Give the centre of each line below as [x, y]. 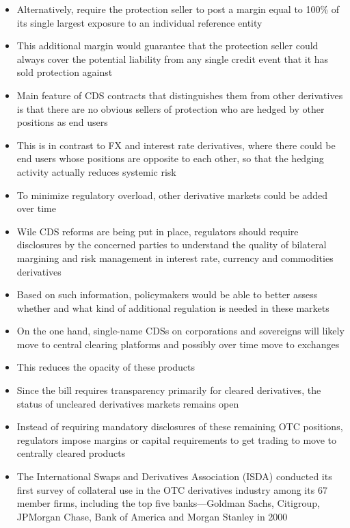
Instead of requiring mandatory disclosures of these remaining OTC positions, [180, 426]
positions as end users [62, 122]
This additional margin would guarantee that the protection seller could [167, 45]
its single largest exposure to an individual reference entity [139, 22]
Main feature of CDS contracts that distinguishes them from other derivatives [180, 95]
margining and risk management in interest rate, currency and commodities [175, 258]
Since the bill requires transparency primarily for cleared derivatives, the [169, 390]
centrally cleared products [71, 453]
